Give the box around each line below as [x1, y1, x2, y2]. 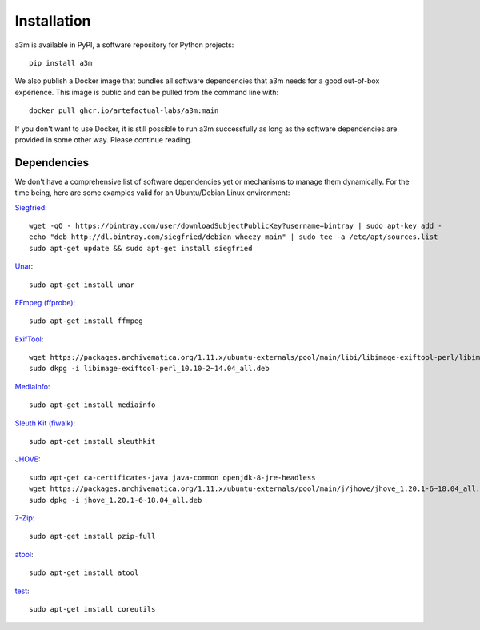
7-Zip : [14, 513, 35, 523]
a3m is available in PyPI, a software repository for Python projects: [14, 40, 234, 50]
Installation [14, 12, 91, 30]
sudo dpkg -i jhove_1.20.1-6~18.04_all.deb [29, 496, 202, 504]
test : [14, 586, 30, 596]
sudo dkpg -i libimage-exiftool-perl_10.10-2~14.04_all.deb [29, 364, 270, 373]
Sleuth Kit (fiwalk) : [14, 418, 76, 428]
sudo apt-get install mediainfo [29, 401, 156, 409]
